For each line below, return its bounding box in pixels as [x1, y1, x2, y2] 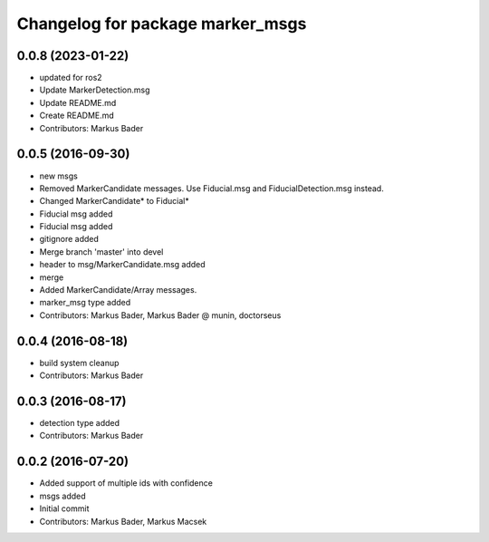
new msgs [39, 170, 79, 181]
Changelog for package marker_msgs [16, 14, 307, 34]
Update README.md [39, 97, 117, 108]
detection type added [39, 418, 120, 429]
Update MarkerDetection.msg [39, 84, 150, 95]
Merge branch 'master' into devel [39, 246, 164, 257]
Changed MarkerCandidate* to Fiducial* [39, 196, 189, 207]
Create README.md [39, 110, 115, 121]
